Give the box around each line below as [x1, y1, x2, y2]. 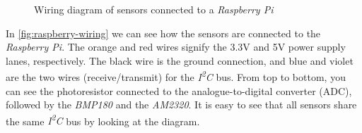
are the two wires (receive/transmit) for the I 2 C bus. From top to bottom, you [6, 68, 346, 84]
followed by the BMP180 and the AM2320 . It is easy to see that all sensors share [6, 97, 357, 112]
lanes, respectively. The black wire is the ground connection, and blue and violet [6, 53, 354, 68]
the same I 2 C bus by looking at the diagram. [6, 111, 200, 128]
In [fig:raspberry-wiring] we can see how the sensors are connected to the [6, 25, 321, 40]
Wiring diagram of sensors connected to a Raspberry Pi [34, 2, 274, 16]
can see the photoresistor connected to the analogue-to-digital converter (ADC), [6, 83, 352, 98]
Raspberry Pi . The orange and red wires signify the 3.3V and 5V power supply [6, 39, 346, 54]
